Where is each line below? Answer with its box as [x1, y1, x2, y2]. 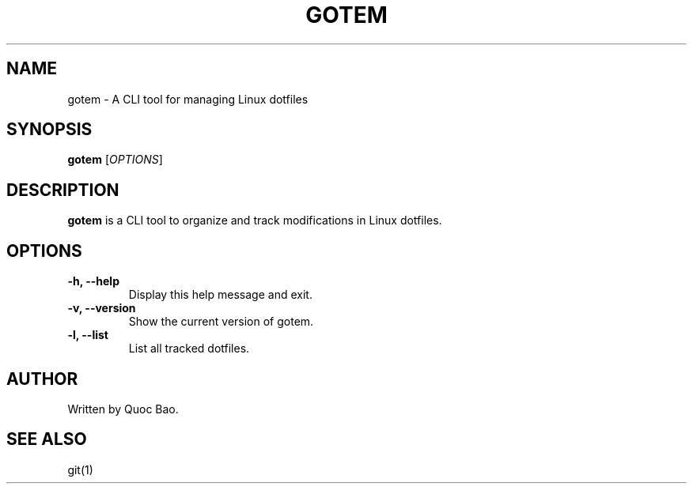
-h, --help [67, 274, 119, 288]
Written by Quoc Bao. [67, 401, 179, 416]
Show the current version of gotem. [128, 315, 314, 329]
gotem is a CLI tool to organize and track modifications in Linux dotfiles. [67, 213, 442, 228]
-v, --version [67, 301, 136, 315]
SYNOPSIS [6, 119, 93, 140]
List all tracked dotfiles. [128, 341, 250, 356]
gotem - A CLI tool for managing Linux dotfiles [67, 92, 309, 106]
